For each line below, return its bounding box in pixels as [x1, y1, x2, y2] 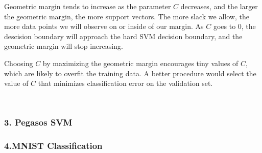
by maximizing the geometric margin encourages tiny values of [42, 57, 239, 68]
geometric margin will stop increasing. [4, 41, 123, 51]
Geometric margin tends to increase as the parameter [4, 1, 171, 11]
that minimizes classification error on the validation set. [38, 78, 213, 88]
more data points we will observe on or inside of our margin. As [4, 21, 204, 32]
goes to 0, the [213, 21, 256, 32]
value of [4, 78, 29, 88]
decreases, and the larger [180, 1, 258, 11]
